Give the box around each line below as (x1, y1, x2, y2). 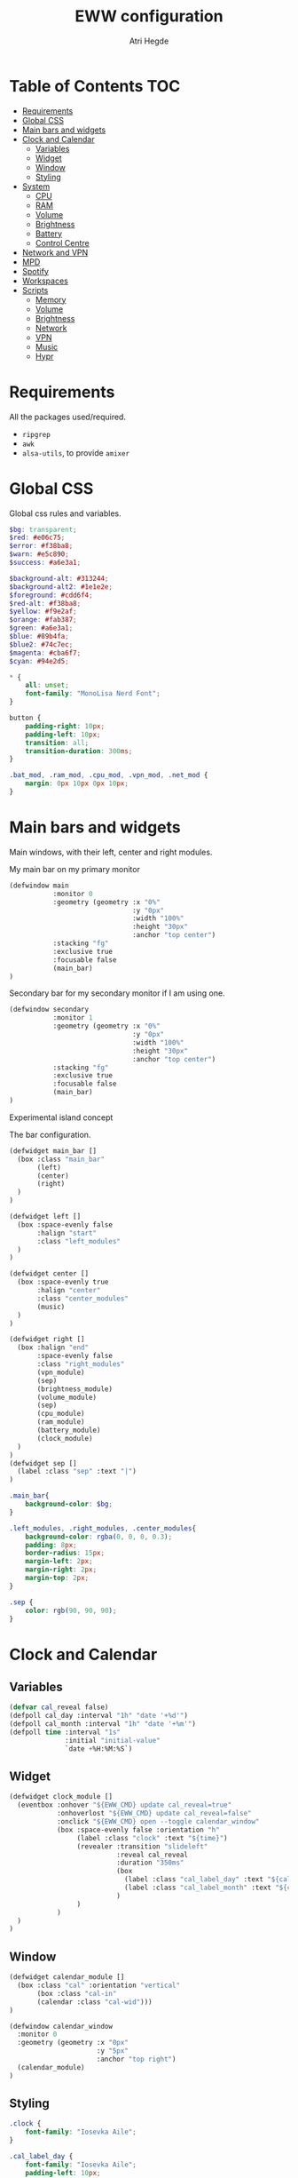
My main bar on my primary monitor (9, 863, 140, 874)
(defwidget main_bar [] (9, 1146, 98, 1156)
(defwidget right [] (9, 1335, 86, 1344)
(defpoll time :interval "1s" (9, 1728, 122, 1737)
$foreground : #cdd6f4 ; (9, 591, 93, 600)
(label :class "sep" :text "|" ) (17, 1467, 137, 1476)
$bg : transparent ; (9, 525, 77, 534)
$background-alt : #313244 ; (9, 574, 109, 583)
